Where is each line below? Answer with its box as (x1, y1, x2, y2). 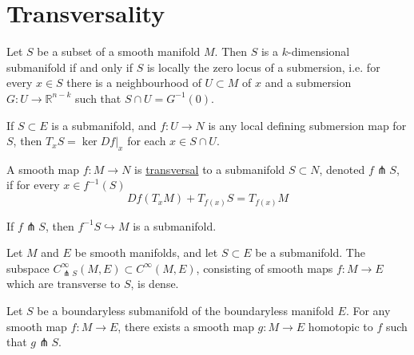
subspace (6, 259, 50, 276)
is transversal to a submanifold (134, 160, 285, 177)
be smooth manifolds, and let (74, 244, 218, 261)
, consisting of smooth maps (196, 259, 333, 276)
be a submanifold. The (255, 244, 365, 261)
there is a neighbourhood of (66, 74, 201, 91)
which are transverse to (6, 275, 121, 292)
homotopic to (308, 318, 373, 334)
